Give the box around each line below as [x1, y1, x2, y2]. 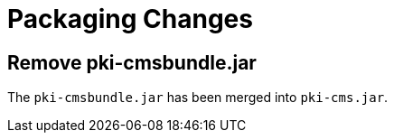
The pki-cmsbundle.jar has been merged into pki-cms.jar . [7, 89, 389, 106]
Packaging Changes [7, 4, 253, 34]
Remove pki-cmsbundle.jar [7, 51, 257, 74]
